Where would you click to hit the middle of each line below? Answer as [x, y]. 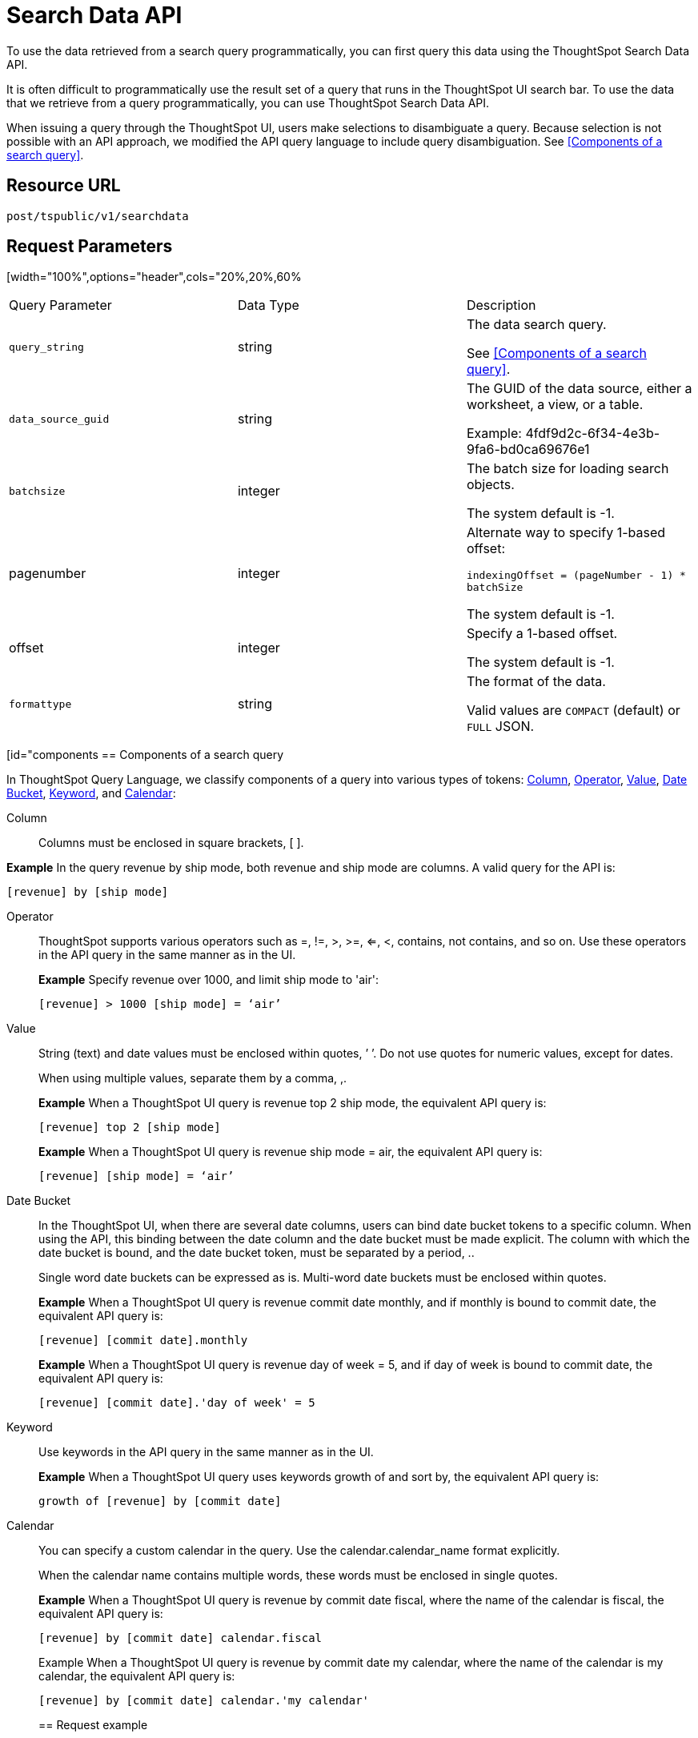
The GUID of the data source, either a [579, 389]
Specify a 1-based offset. [542, 634]
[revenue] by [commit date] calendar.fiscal [181, 1638]
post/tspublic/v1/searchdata [98, 216]
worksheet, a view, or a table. [555, 405]
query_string [46, 347]
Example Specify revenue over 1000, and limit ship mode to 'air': [209, 980]
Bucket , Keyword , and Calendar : [91, 793]
